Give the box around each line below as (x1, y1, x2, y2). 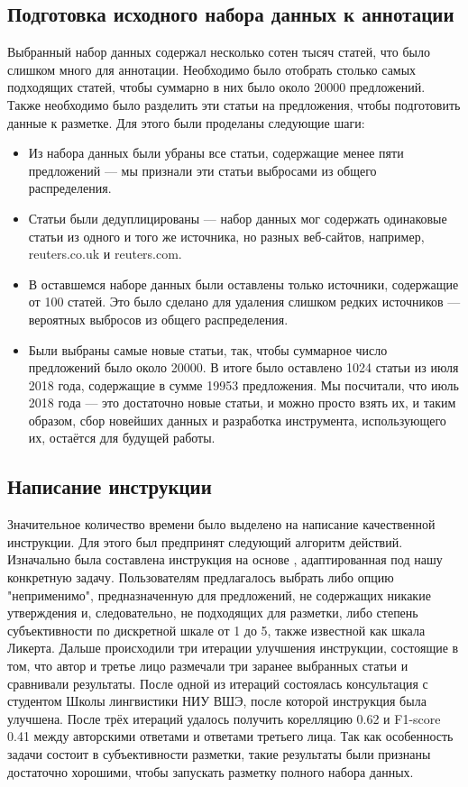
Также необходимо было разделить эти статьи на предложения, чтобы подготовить (7, 95, 461, 114)
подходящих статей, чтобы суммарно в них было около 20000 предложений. (7, 78, 426, 96)
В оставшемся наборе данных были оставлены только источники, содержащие (28, 274, 459, 293)
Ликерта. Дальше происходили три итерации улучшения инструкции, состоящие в (7, 638, 459, 657)
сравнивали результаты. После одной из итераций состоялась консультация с (7, 673, 428, 692)
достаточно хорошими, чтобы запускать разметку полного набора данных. (7, 762, 414, 781)
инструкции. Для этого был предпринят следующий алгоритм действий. (7, 532, 403, 551)
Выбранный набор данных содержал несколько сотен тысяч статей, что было (7, 42, 430, 61)
